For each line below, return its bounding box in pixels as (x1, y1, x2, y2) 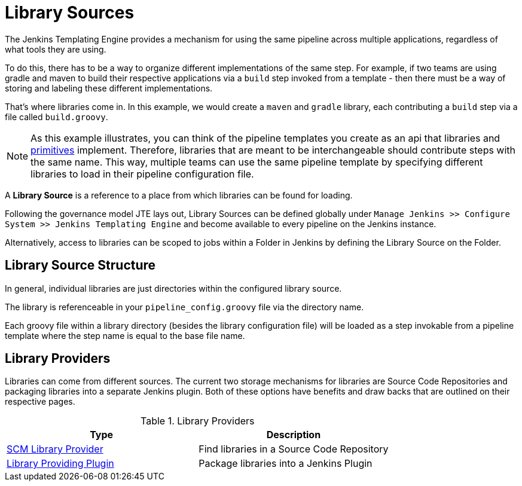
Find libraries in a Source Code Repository (199, 443, 389, 456)
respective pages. (5, 396, 75, 407)
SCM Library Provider (7, 443, 103, 456)
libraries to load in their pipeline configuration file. (30, 167, 254, 180)
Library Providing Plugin (7, 457, 114, 470)
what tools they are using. (5, 44, 106, 54)
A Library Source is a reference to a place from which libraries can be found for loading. (5, 189, 353, 200)
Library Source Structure (5, 258, 156, 273)
